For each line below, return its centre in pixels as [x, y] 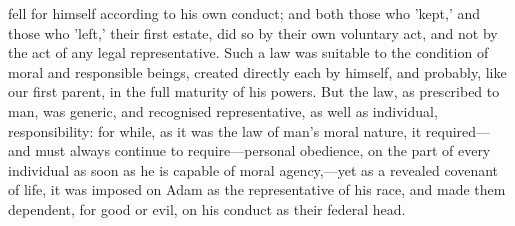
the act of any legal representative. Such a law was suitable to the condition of [248, 52]
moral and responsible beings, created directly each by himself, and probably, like [257, 71]
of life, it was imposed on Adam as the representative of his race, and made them [257, 189]
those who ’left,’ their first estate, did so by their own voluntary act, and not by [253, 32]
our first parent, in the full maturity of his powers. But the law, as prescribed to [254, 91]
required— [458, 130]
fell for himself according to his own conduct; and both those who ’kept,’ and [244, 13]
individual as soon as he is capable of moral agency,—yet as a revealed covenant [253, 169]
